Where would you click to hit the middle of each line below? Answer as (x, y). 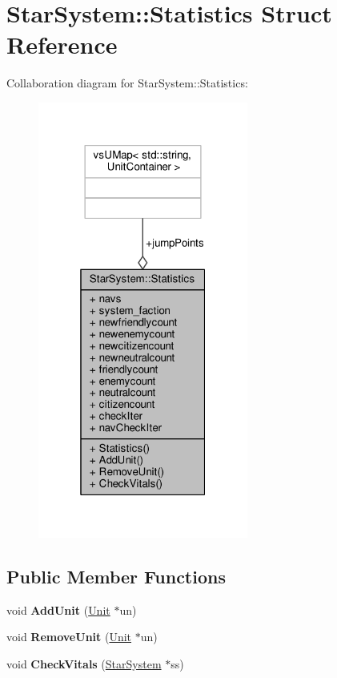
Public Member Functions (116, 576)
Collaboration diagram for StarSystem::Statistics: (127, 83)
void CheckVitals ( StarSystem (84, 663)
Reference (62, 44)
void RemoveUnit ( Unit (69, 637)
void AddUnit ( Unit (58, 609)
